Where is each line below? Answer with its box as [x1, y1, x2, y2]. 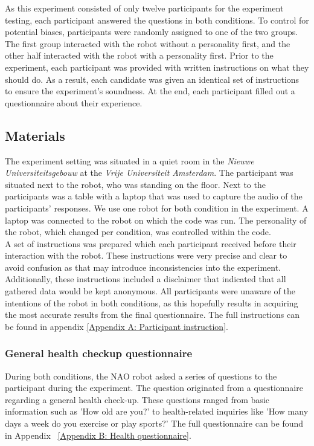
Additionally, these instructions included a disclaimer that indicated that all [5, 273, 286, 285]
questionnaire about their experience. [5, 96, 143, 109]
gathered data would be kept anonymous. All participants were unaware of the [5, 285, 295, 297]
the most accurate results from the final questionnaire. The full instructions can [5, 308, 300, 321]
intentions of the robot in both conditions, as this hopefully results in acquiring [5, 296, 298, 309]
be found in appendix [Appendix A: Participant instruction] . [5, 320, 228, 332]
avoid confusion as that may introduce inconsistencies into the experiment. [5, 260, 281, 273]
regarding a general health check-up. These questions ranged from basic [5, 393, 269, 406]
